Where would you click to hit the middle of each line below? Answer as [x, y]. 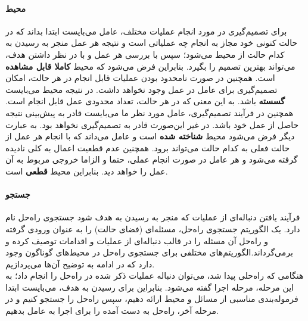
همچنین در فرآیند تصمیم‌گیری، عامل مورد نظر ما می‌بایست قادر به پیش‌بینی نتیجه [150, 112]
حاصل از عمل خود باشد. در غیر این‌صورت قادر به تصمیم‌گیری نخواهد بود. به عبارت [152, 124]
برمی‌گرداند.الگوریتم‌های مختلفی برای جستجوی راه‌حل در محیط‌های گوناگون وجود [149, 252]
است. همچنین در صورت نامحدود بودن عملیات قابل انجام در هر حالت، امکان [140, 78]
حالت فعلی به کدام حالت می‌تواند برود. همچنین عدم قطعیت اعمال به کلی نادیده [148, 147]
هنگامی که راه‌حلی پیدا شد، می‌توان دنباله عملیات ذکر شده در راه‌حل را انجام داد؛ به [155, 275]
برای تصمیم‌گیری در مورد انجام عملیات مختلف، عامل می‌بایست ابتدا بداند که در [146, 31]
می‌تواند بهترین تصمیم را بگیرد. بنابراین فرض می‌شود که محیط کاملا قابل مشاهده [150, 66]
